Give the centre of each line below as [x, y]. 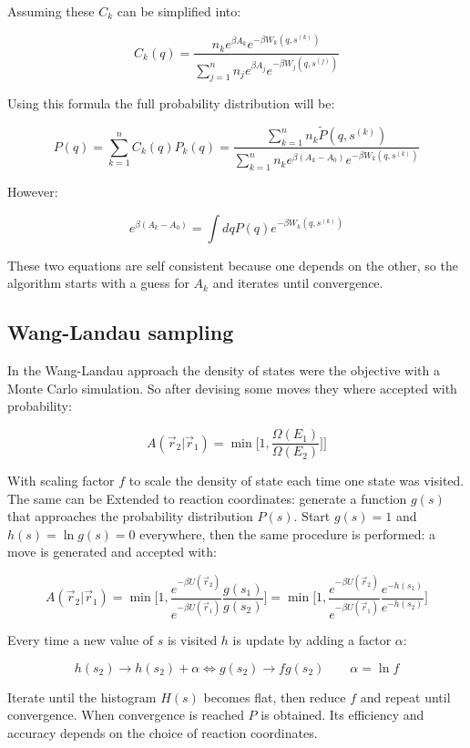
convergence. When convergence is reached [126, 715]
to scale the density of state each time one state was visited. [296, 481]
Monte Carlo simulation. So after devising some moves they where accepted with [232, 388]
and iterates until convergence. [298, 283]
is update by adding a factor [312, 639]
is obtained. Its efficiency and [342, 715]
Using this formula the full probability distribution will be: [171, 103]
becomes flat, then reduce [275, 697]
